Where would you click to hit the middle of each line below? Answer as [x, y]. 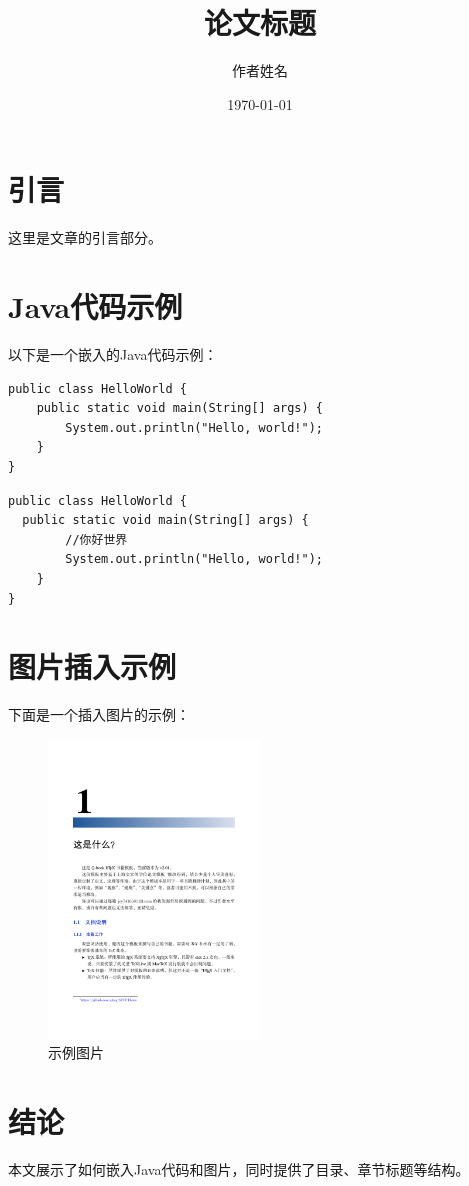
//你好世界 [96, 539]
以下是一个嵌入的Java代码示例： [113, 353]
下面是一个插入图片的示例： [99, 714]
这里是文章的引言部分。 [85, 237]
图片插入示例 [92, 666]
